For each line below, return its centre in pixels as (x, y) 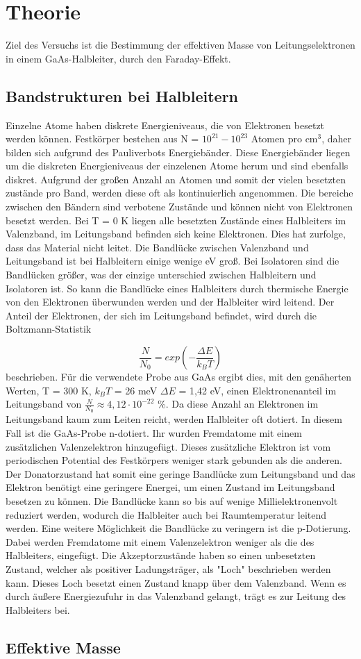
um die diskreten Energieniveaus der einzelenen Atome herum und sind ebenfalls (177, 166)
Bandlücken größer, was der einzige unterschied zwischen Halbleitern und (161, 275)
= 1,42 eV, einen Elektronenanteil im (258, 390)
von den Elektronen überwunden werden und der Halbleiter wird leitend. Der (170, 302)
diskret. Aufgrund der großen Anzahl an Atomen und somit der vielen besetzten (176, 179)
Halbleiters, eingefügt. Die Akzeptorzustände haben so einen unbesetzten (161, 555)
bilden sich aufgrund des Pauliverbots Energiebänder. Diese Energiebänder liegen (178, 152)
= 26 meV (136, 390)
